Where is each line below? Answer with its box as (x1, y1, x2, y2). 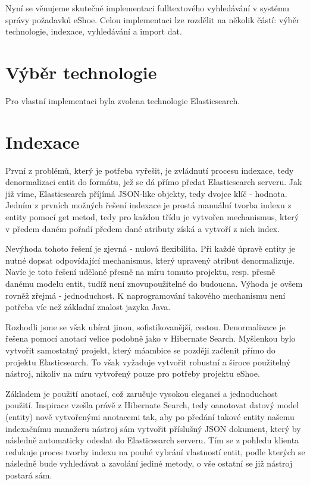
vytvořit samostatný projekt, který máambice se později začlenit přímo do (5, 343, 275, 356)
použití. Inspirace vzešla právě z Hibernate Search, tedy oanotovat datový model (5, 399, 299, 411)
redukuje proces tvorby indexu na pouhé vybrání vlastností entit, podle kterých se (5, 445, 305, 458)
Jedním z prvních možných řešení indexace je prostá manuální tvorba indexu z (5, 199, 292, 211)
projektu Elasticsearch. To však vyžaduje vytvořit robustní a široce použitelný (5, 355, 291, 368)
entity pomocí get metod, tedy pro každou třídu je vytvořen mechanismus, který (5, 211, 299, 223)
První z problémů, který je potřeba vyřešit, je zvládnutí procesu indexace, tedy (5, 164, 294, 176)
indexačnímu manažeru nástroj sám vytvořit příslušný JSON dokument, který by (5, 422, 301, 434)
